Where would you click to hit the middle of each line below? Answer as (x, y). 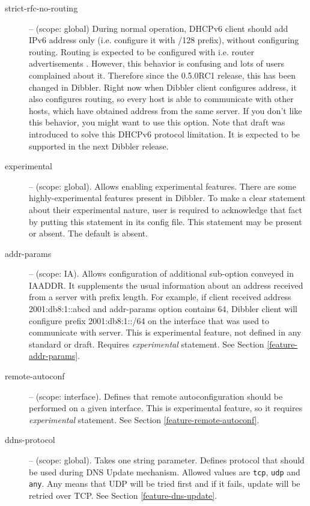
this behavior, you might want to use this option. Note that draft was (157, 122)
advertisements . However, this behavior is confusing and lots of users (157, 63)
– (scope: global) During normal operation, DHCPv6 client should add (159, 28)
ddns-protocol (30, 440)
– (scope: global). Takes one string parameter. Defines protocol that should (167, 460)
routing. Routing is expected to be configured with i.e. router (141, 51)
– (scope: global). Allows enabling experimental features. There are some (163, 186)
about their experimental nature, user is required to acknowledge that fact (166, 209)
